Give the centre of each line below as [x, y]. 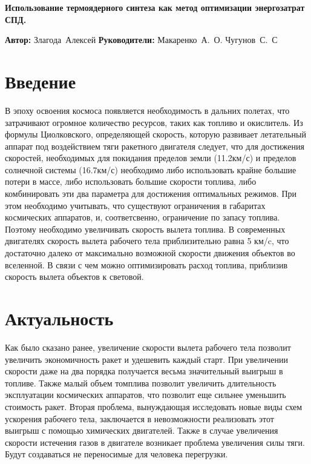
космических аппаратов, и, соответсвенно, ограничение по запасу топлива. [142, 217]
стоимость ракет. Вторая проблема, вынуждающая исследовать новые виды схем [154, 406]
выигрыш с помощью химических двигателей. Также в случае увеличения [142, 430]
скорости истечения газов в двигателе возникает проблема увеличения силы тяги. [155, 442]
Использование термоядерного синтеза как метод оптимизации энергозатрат [155, 7]
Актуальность [59, 318]
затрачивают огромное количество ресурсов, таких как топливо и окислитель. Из [154, 122]
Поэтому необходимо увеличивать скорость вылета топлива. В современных [145, 229]
